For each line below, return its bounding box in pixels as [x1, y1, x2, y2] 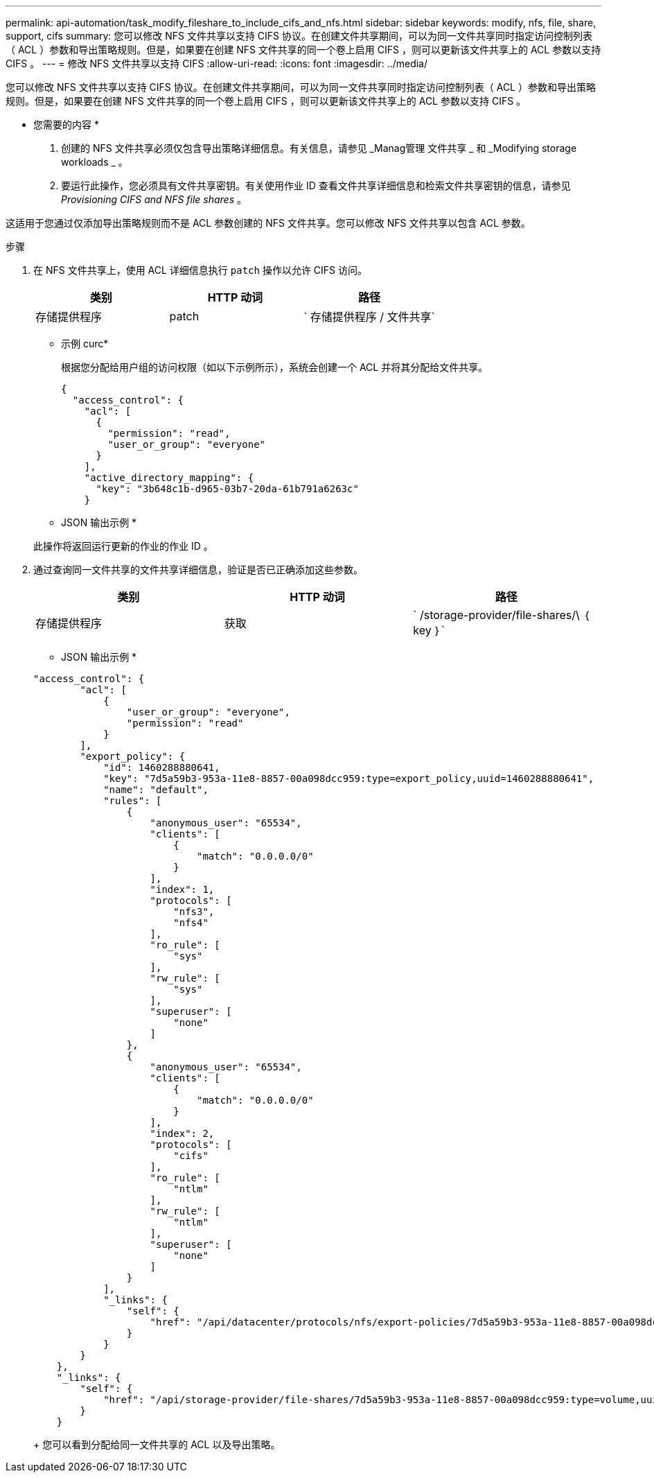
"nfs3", [173, 906, 215, 917]
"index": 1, [150, 884, 215, 895]
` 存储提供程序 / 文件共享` [303, 310, 435, 324]
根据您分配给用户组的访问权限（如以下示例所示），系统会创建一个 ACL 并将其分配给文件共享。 [61, 361, 488, 373]
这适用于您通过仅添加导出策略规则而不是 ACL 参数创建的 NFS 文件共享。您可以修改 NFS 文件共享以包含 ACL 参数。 [6, 217, 531, 229]
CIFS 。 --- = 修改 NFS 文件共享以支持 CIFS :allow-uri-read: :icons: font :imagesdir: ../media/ [6, 58, 428, 69]
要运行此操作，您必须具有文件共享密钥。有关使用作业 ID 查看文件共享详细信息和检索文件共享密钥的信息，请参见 [61, 180, 571, 191]
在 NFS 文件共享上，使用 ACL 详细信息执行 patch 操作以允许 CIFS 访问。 [33, 264, 368, 276]
